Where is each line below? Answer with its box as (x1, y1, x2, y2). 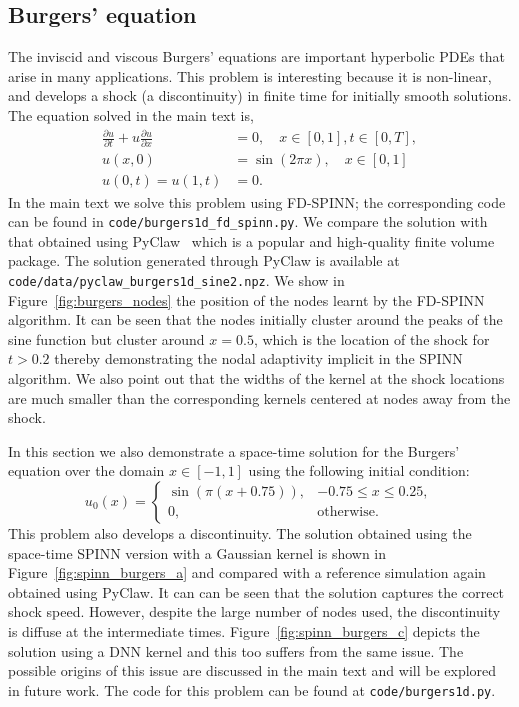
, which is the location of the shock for (253, 328, 490, 349)
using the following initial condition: (248, 460, 470, 481)
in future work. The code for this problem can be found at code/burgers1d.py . (8, 679, 496, 700)
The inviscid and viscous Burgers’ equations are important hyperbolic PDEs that (8, 46, 505, 67)
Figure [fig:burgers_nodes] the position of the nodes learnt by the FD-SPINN (8, 289, 485, 310)
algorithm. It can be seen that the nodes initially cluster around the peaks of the (8, 309, 503, 330)
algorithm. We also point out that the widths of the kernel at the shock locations (8, 367, 505, 388)
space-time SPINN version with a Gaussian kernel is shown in (8, 542, 387, 563)
